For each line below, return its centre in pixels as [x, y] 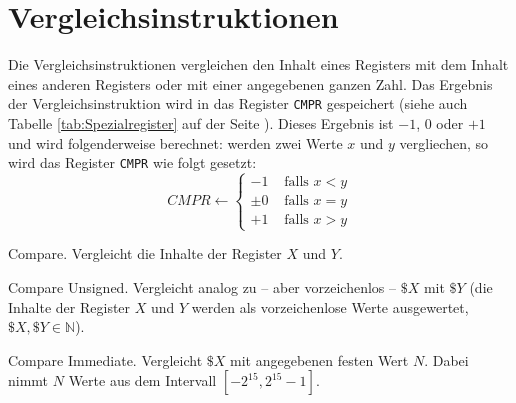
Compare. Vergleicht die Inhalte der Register [145, 253]
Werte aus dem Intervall [142, 380]
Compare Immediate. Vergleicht [105, 359]
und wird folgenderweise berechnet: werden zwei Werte [175, 142]
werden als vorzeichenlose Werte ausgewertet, [330, 306]
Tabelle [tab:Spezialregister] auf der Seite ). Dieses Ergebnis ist [201, 122]
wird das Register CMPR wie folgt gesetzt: [132, 162]
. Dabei [446, 359]
